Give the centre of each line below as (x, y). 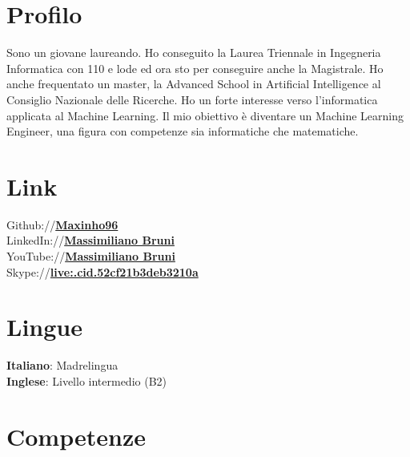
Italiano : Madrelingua (62, 365)
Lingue (44, 327)
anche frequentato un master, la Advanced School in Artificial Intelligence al (194, 84)
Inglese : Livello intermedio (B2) (86, 380)
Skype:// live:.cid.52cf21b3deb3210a (102, 271)
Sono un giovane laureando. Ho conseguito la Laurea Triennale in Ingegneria (194, 53)
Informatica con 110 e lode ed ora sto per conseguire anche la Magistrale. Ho (195, 68)
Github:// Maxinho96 (62, 224)
